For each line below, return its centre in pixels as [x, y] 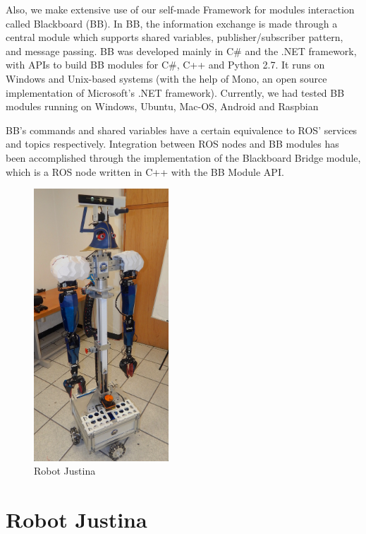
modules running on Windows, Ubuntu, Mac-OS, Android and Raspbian [162, 106]
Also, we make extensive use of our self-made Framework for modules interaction [180, 9]
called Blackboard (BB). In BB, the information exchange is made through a [172, 23]
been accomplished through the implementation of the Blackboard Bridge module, [183, 157]
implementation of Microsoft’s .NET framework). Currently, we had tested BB [175, 92]
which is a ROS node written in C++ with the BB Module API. [145, 171]
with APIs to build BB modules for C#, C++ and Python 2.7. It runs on [165, 65]
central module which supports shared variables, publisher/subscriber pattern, [175, 37]
